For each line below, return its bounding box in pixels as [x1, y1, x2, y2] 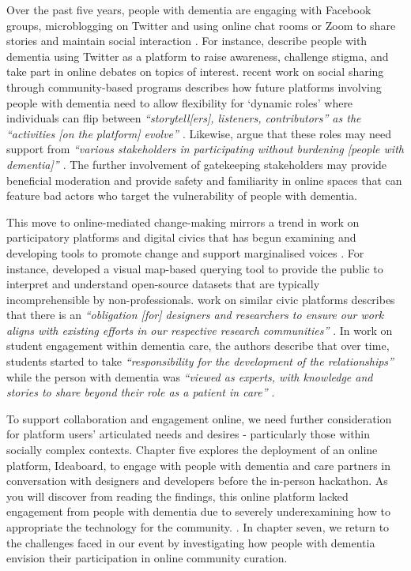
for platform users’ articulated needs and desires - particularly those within [6, 426, 371, 442]
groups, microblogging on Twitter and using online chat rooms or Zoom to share [6, 17, 396, 33]
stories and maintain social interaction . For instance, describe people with [6, 32, 368, 49]
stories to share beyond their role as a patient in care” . [6, 384, 275, 400]
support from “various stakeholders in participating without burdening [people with [6, 141, 404, 157]
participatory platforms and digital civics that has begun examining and [6, 229, 356, 246]
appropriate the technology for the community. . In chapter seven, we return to [6, 519, 390, 535]
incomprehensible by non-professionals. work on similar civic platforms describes [6, 291, 395, 307]
